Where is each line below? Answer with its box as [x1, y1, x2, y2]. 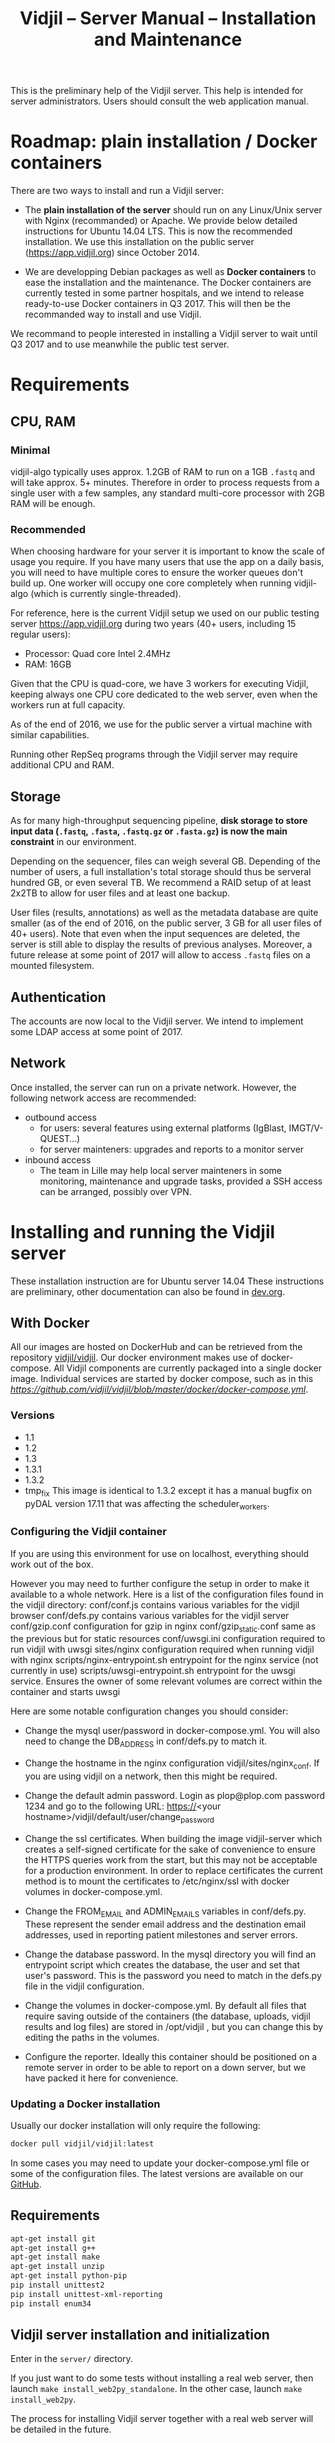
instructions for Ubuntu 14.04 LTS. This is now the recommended [24, 225, 293, 237]
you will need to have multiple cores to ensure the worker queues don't [10, 567, 303, 579]
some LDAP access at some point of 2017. [10, 1025, 183, 1037]
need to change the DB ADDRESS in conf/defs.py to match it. [24, 1735, 268, 1750]
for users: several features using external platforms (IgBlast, [39, 1122, 287, 1134]
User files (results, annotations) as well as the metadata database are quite [10, 907, 319, 919]
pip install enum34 [10, 2298, 92, 2309]
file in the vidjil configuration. [24, 1980, 145, 1992]
